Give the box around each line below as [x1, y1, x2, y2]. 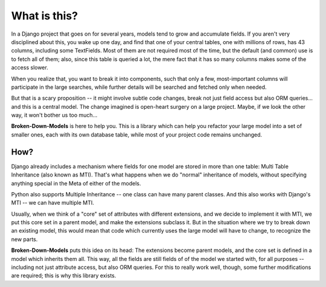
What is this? [11, 9, 78, 22]
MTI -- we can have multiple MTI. [11, 199, 94, 207]
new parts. [11, 236, 38, 243]
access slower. [11, 64, 48, 71]
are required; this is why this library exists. [11, 272, 117, 279]
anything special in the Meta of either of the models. [11, 179, 141, 187]
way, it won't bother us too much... [11, 112, 98, 119]
